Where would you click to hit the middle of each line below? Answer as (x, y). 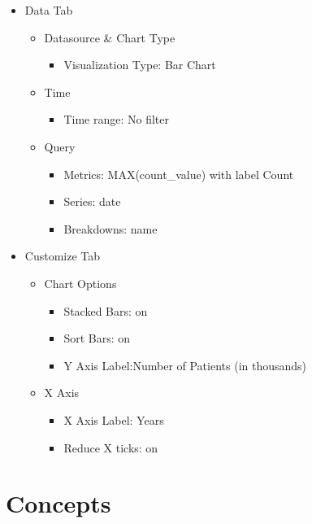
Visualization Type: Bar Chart (140, 65)
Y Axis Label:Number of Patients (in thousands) (185, 365)
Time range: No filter (116, 119)
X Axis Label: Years (114, 419)
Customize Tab (63, 256)
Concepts (58, 503)
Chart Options (80, 283)
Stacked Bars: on (106, 310)
